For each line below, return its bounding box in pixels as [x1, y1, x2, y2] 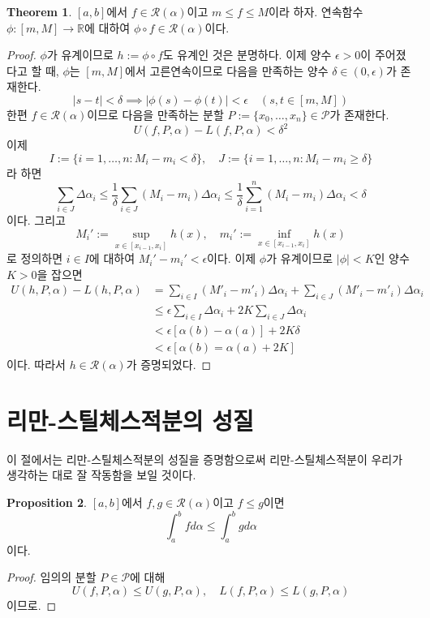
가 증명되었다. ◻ [126, 356, 212, 373]
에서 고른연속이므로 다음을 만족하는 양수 [125, 62, 329, 79]
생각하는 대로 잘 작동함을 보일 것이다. [6, 466, 196, 483]
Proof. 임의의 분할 [6, 569, 97, 586]
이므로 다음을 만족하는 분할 [87, 105, 224, 122]
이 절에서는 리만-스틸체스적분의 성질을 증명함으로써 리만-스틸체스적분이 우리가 [6, 450, 403, 467]
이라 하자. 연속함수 [269, 3, 363, 19]
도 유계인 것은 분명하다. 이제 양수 [162, 46, 332, 63]
